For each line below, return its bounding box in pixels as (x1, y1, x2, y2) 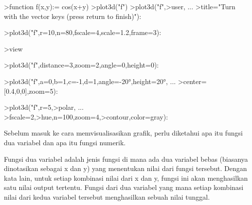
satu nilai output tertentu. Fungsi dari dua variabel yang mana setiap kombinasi (4, 182, 244, 192)
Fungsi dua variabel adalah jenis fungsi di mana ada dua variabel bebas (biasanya (4, 154, 248, 164)
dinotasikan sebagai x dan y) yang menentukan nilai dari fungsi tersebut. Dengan (4, 163, 247, 173)
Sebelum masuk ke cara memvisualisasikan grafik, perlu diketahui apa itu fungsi (4, 128, 243, 138)
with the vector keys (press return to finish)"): (4, 11, 142, 21)
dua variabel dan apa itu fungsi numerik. (4, 137, 126, 147)
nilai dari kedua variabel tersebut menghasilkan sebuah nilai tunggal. (4, 191, 210, 202)
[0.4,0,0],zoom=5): (4, 85, 58, 96)
